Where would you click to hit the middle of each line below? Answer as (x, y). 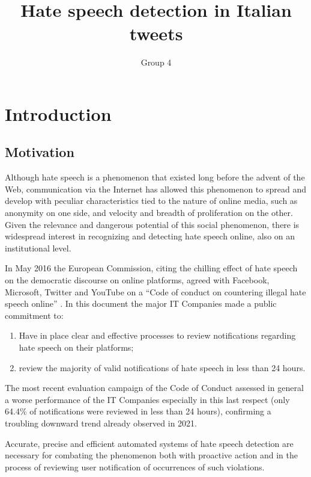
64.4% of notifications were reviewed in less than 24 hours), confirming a (138, 411)
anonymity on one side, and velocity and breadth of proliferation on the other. (149, 213)
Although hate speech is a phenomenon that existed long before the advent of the (155, 177)
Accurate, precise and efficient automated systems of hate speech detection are (149, 443)
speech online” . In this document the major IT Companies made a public (141, 303)
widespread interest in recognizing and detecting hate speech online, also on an (150, 236)
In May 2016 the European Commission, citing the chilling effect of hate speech (151, 268)
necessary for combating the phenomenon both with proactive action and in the (151, 455)
